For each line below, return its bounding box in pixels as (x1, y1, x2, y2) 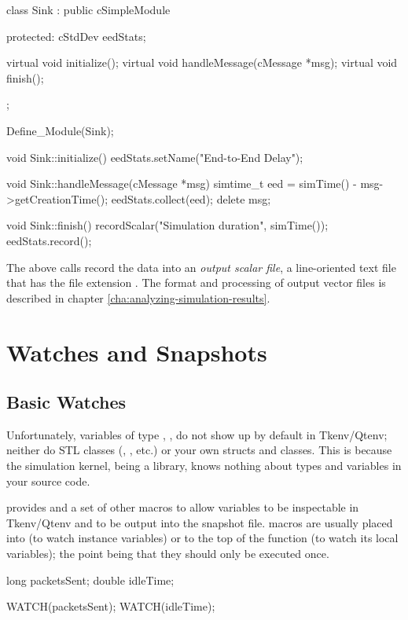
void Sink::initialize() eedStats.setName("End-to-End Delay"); (6, 149, 303, 165)
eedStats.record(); (6, 232, 92, 248)
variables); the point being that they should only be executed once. (6, 545, 329, 562)
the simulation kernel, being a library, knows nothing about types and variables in (6, 457, 402, 474)
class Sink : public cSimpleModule (6, 2, 171, 17)
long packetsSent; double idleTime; (6, 571, 175, 588)
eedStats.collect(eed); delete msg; (111, 190, 271, 207)
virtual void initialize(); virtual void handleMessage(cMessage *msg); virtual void (6, 54, 398, 71)
